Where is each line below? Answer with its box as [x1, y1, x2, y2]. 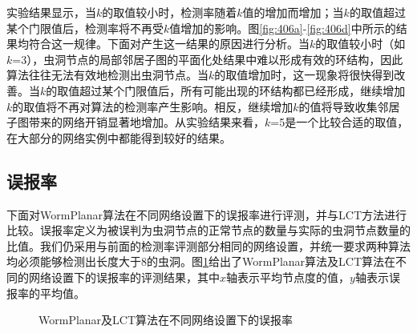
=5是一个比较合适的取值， [270, 114, 409, 130]
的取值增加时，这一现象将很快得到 [214, 66, 395, 83]
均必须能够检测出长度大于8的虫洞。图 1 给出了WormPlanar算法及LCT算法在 [6, 253, 396, 270]
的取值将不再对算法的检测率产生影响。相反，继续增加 [12, 98, 294, 114]
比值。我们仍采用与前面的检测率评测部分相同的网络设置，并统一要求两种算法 [6, 237, 411, 254]
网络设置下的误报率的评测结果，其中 [28, 268, 220, 285]
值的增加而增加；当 [242, 4, 344, 20]
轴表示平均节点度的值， [226, 268, 350, 285]
